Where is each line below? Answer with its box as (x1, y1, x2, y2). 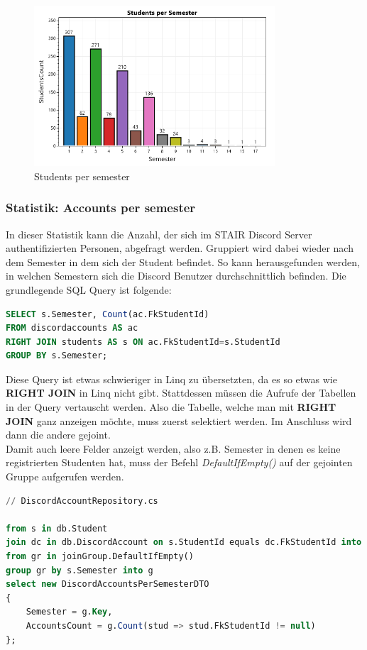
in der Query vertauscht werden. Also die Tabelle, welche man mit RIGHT (6, 400, 336, 414)
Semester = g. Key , (26, 607, 113, 617)
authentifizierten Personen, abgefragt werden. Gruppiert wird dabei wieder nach (6, 241, 354, 255)
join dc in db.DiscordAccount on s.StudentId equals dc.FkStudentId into (6, 537, 362, 548)
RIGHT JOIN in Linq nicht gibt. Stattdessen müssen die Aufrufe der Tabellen (6, 385, 356, 400)
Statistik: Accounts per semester (6, 199, 196, 216)
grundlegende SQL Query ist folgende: (6, 282, 172, 297)
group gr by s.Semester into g (6, 565, 153, 575)
